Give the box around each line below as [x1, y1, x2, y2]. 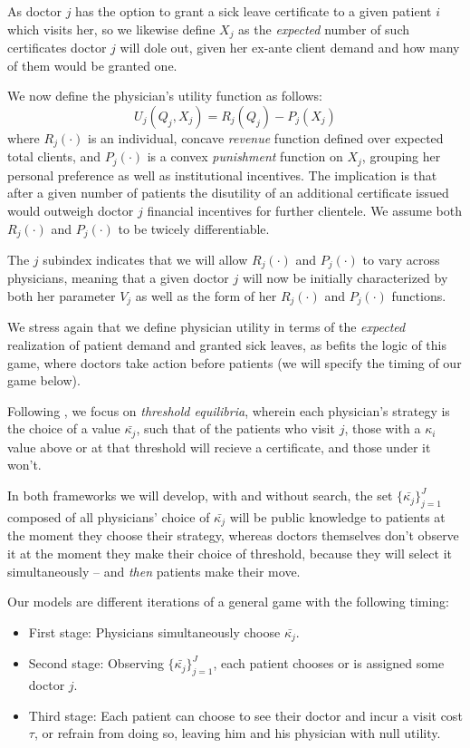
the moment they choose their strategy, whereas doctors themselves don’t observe [7, 526, 459, 545]
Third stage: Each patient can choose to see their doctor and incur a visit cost [28, 705, 463, 724]
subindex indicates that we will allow [43, 249, 248, 268]
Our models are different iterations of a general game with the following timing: [7, 592, 450, 611]
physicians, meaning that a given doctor [7, 268, 229, 287]
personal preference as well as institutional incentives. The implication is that [7, 165, 437, 184]
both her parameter [7, 287, 116, 306]
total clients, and [7, 147, 101, 166]
